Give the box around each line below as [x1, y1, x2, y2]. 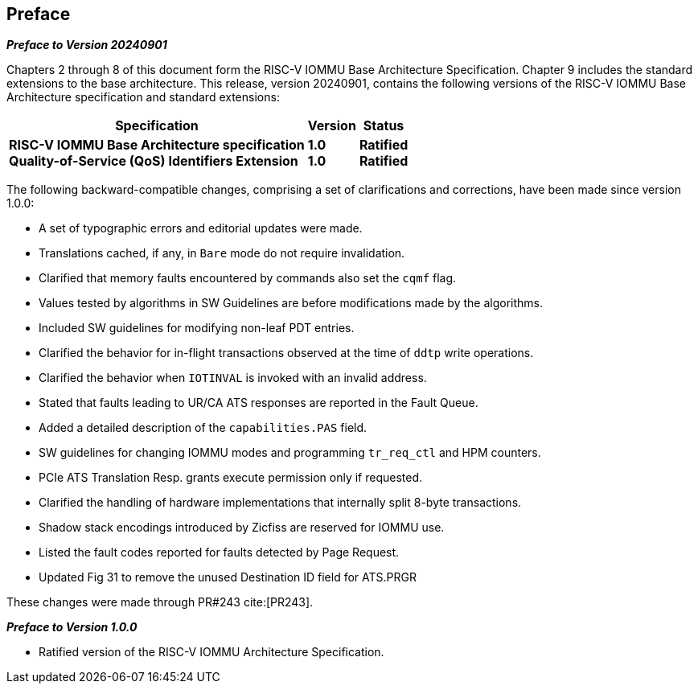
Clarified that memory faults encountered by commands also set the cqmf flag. [39, 271, 457, 285]
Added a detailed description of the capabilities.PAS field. [39, 421, 367, 435]
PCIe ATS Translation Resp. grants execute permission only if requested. [39, 470, 423, 485]
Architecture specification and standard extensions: [6, 90, 280, 105]
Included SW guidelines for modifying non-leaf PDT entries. [39, 321, 355, 335]
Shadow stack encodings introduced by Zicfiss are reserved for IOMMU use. [39, 520, 445, 535]
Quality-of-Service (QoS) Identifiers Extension [9, 153, 298, 170]
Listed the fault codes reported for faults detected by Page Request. [39, 545, 400, 560]
